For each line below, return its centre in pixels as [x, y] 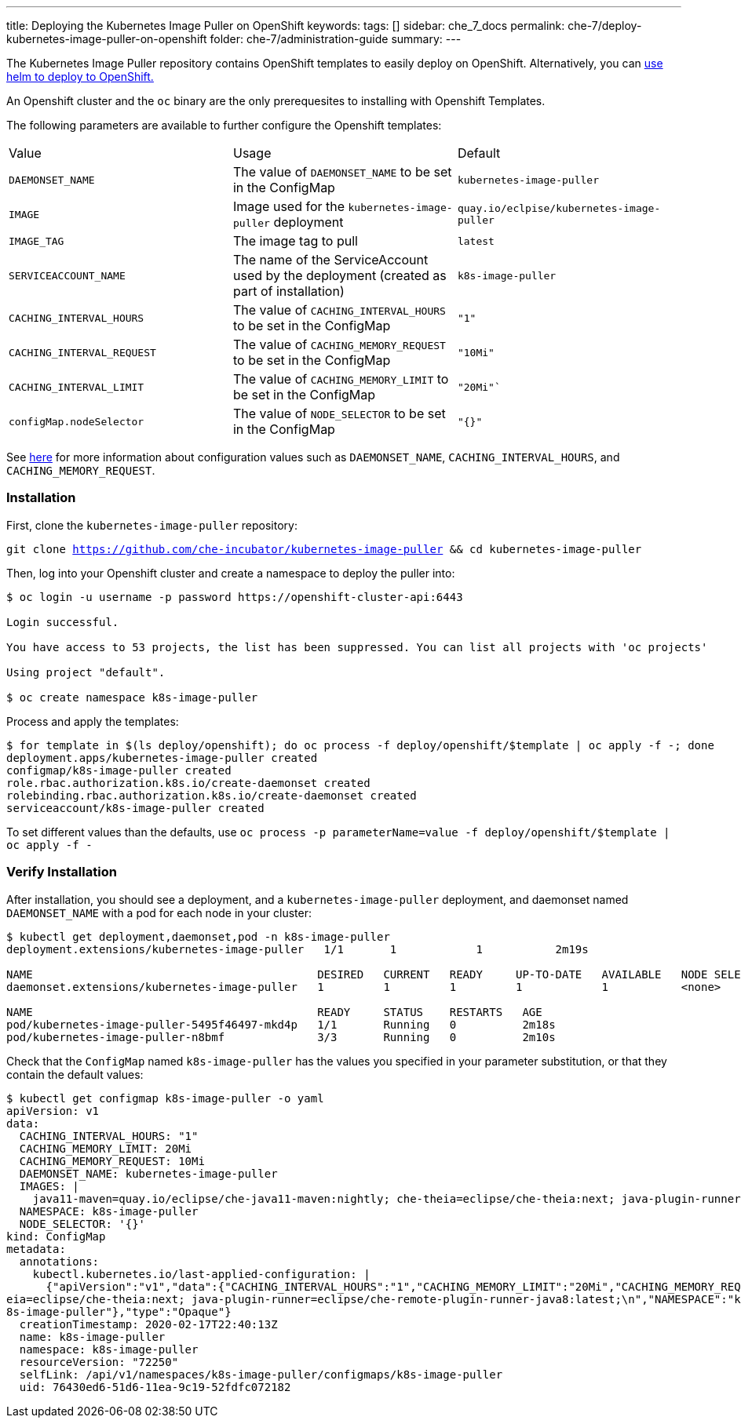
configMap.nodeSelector [77, 421]
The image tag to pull [295, 241]
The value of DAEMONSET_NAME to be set [342, 172]
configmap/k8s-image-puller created [119, 770]
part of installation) [288, 291]
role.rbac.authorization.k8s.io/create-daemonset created [188, 783]
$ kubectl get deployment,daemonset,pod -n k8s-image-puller [198, 936]
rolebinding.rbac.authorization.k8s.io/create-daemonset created [212, 795]
